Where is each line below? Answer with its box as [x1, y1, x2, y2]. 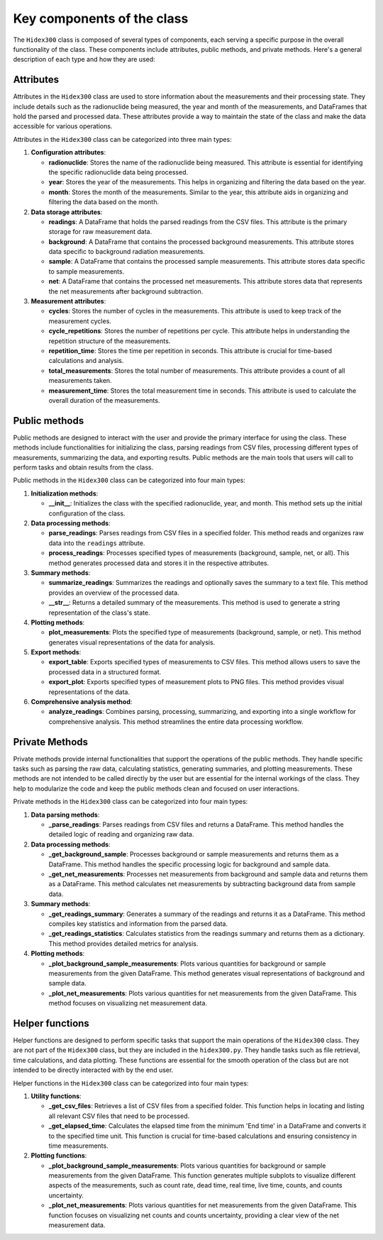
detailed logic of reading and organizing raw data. [48, 830, 194, 839]
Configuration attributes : [30, 148, 106, 157]
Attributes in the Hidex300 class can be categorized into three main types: [13, 135, 232, 143]
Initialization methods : [30, 489, 99, 498]
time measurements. [48, 1141, 109, 1150]
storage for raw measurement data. [48, 228, 152, 236]
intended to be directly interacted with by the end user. [13, 1066, 174, 1074]
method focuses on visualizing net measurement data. [48, 999, 208, 1007]
